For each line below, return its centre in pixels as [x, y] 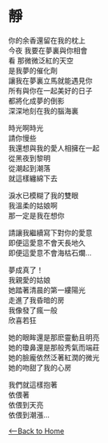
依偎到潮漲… [29, 415]
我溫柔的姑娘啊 [33, 205]
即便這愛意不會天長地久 [47, 242]
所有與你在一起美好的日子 [50, 90]
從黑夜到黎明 [29, 158]
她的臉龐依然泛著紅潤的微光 [54, 357]
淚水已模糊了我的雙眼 [43, 195]
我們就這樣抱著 [33, 384]
